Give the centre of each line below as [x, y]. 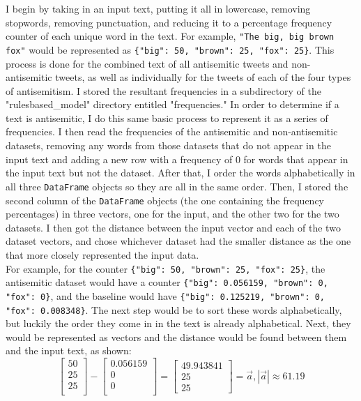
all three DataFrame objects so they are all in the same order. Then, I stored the [177, 186]
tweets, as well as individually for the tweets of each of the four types [203, 77]
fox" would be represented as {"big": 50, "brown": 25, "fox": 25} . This [170, 49]
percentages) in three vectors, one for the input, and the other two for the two [172, 214]
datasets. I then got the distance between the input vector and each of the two [173, 227]
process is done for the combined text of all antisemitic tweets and [147, 63]
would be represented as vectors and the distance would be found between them [176, 336]
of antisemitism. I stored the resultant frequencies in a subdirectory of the [163, 90]
